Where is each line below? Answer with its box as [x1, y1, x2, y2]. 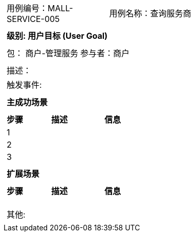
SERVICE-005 [7, 14, 60, 24]
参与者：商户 [80, 48, 129, 58]
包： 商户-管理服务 [7, 48, 78, 58]
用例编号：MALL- [7, 3, 73, 13]
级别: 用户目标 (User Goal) [7, 31, 108, 41]
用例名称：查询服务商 [109, 8, 191, 18]
